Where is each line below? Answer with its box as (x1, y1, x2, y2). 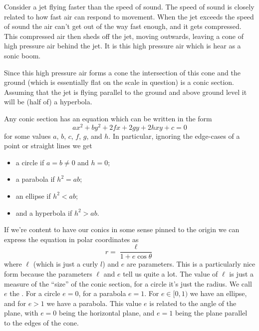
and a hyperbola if (15, 207, 72, 218)
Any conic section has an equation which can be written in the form (4, 113, 212, 123)
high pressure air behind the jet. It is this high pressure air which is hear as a (4, 40, 241, 51)
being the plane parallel (175, 308, 248, 318)
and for (4, 298, 26, 308)
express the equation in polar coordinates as (4, 234, 139, 244)
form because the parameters (4, 269, 92, 279)
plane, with (4, 308, 38, 318)
